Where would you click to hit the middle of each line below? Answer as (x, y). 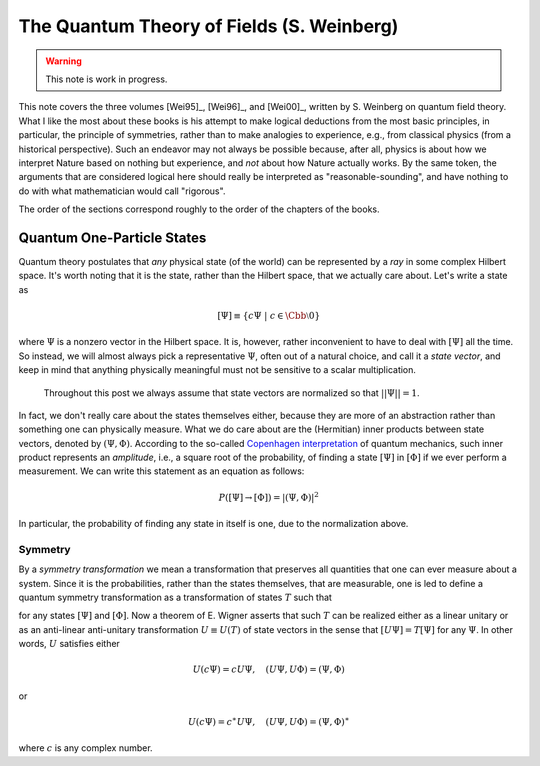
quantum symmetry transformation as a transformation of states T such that (175, 597)
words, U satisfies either (69, 644)
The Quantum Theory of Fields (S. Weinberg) (208, 26)
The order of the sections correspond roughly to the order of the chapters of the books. (199, 209)
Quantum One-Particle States (112, 237)
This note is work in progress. (106, 79)
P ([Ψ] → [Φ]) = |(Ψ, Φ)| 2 (268, 496)
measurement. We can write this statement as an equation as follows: (161, 471)
